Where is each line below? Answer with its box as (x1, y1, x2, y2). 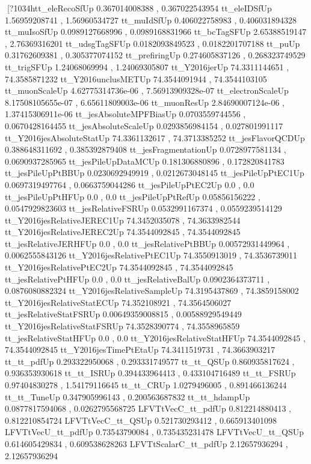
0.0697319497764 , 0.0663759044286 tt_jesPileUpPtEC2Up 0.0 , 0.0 (5, 178, 254, 191)
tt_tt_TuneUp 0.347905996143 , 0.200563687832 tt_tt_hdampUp (5, 390, 250, 403)
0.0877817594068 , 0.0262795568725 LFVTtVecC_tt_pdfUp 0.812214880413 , (5, 402, 292, 415)
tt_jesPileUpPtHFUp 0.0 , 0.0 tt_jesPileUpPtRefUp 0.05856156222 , (5, 190, 260, 203)
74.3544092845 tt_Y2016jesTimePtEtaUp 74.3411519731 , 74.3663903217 (5, 343, 276, 356)
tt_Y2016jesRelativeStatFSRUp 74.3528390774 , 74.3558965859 (5, 320, 240, 332)
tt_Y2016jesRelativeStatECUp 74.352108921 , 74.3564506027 (5, 296, 232, 308)
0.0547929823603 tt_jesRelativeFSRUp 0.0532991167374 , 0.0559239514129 (5, 202, 282, 215)
